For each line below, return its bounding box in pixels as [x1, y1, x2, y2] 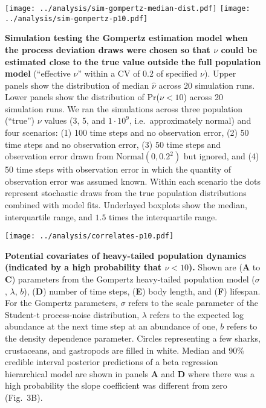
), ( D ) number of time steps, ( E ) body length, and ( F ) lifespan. [24, 284, 261, 297]
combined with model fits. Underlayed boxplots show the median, [5, 199, 247, 211]
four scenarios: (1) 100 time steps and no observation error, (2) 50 [5, 126, 249, 139]
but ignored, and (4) [183, 150, 259, 162]
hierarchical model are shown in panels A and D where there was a [5, 367, 255, 380]
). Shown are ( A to [188, 261, 261, 273]
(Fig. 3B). [5, 391, 43, 403]
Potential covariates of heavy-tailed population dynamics [5, 249, 246, 261]
